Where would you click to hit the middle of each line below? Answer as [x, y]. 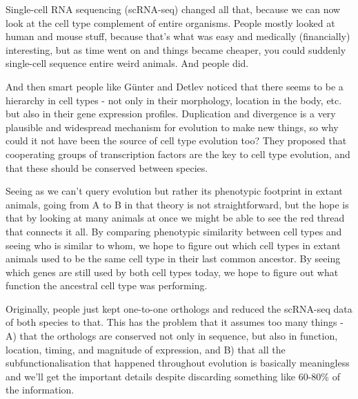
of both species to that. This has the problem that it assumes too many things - [175, 322]
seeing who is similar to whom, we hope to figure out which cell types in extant [173, 245]
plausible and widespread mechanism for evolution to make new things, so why [172, 127]
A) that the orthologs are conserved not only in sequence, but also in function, [172, 336]
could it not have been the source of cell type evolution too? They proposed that [176, 140]
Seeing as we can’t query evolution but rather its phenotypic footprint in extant [174, 191]
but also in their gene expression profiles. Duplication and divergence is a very [171, 114]
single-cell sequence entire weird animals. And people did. [127, 63]
